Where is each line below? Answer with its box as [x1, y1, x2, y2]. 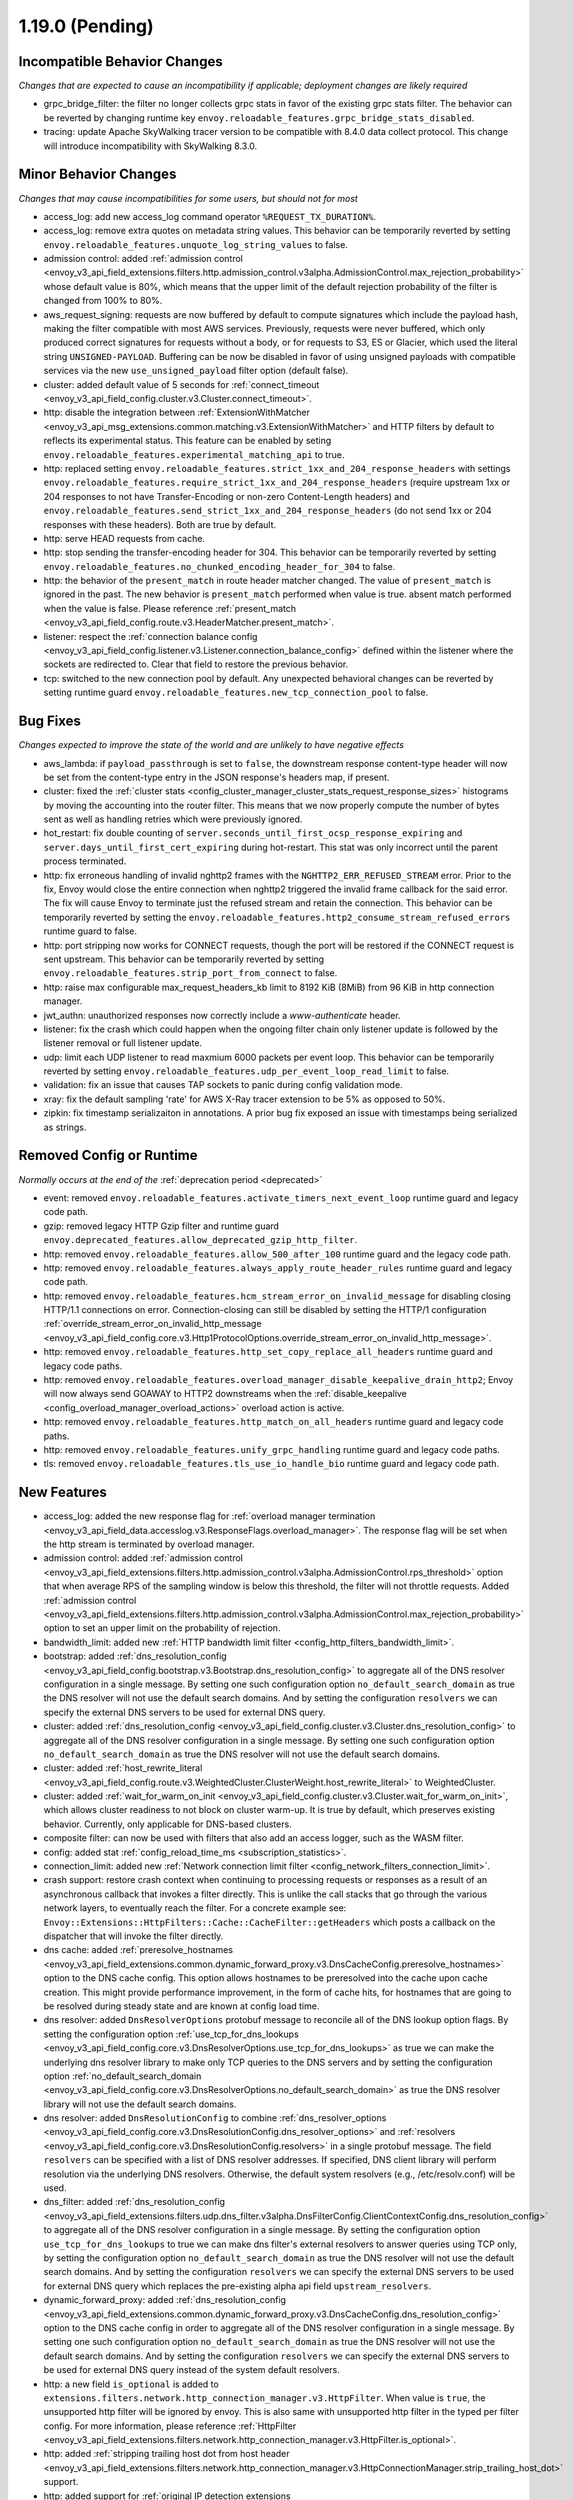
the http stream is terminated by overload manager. [43, 1538, 255, 1550]
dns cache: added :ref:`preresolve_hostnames [43, 1944, 234, 1956]
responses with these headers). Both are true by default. [43, 518, 277, 530]
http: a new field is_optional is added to [43, 2378, 219, 2390]
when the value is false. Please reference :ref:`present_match [43, 602, 297, 614]
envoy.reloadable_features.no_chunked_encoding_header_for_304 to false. [43, 560, 396, 572]
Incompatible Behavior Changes [18, 53, 224, 70]
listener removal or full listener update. [43, 1037, 203, 1049]
